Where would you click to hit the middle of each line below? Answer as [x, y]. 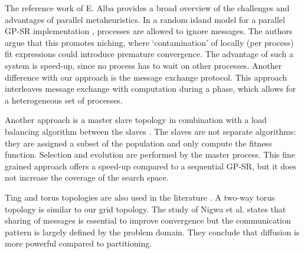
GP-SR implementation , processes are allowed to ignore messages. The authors [149, 31]
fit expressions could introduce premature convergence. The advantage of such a [149, 54]
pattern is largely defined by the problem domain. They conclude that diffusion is [152, 232]
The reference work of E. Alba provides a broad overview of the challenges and [147, 8]
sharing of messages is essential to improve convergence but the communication [148, 220]
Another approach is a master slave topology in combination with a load [136, 120]
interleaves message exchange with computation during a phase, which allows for [151, 89]
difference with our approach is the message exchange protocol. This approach [146, 77]
